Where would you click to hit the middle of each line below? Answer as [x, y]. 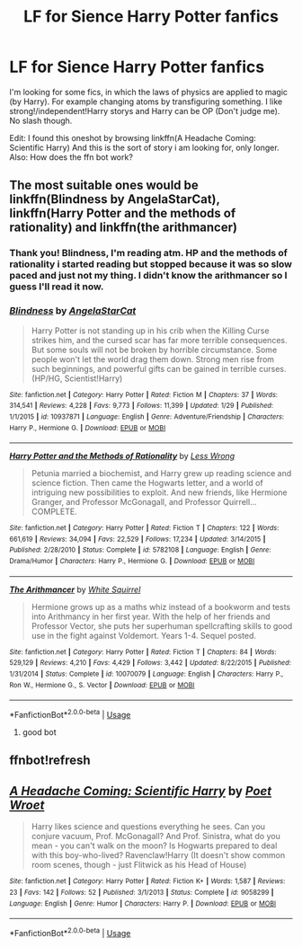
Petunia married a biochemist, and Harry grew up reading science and [161, 473]
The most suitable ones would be [104, 186]
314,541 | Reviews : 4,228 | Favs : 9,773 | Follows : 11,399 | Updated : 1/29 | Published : [142, 406]
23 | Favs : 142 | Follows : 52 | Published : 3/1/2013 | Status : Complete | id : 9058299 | [142, 892]
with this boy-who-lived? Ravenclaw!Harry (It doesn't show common [158, 855]
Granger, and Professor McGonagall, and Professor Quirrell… [144, 502]
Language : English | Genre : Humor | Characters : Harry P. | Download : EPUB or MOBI [143, 903]
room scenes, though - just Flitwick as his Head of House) [139, 865]
